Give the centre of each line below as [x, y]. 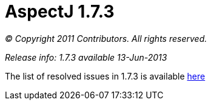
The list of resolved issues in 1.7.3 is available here [105, 76]
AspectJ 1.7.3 [60, 12]
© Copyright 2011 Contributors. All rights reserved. [106, 38]
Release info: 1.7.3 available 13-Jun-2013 [86, 57]
